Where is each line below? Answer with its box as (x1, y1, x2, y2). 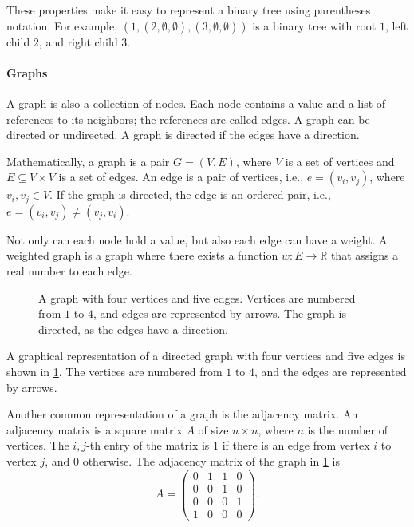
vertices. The (6, 437, 69, 454)
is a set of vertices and (285, 153, 395, 169)
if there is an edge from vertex (222, 437, 370, 454)
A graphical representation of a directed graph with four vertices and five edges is (6, 347, 405, 364)
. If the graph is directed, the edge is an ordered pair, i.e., (49, 186, 331, 203)
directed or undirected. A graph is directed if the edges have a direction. (6, 126, 360, 143)
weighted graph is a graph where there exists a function (6, 247, 278, 263)
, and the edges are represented (254, 363, 407, 379)
